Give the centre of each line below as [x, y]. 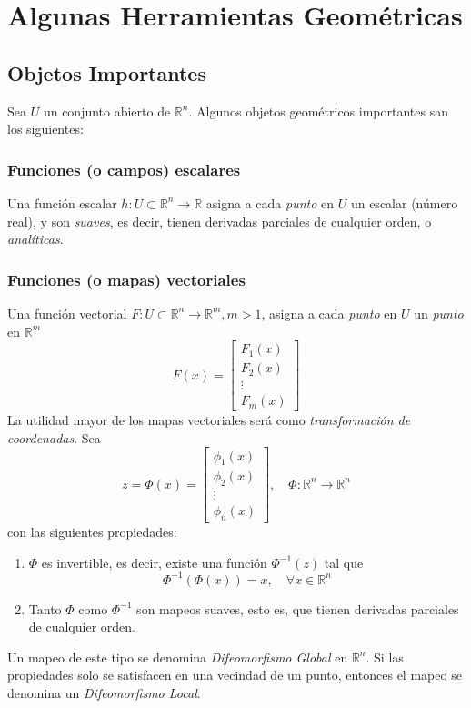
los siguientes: [45, 129]
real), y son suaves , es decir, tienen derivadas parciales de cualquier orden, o [220, 221]
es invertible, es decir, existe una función [154, 562]
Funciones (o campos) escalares [124, 169]
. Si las [385, 657]
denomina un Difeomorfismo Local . [104, 693]
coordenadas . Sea [54, 437]
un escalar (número [404, 202]
